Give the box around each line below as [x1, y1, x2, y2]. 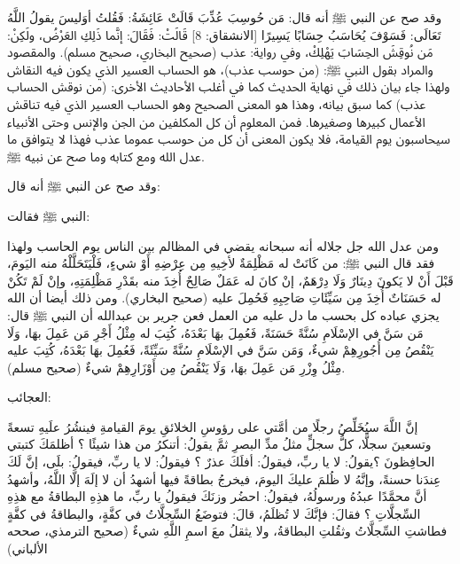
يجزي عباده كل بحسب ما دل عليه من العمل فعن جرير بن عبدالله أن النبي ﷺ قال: [7, 305, 440, 324]
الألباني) [7, 539, 48, 558]
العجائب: [7, 388, 51, 406]
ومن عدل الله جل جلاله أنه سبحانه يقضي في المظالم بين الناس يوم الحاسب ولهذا [7, 236, 440, 255]
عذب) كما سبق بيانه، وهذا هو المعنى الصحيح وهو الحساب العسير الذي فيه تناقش [7, 94, 426, 113]
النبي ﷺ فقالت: [7, 206, 90, 224]
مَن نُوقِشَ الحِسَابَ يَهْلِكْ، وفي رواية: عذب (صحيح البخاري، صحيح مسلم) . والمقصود [7, 43, 433, 61]
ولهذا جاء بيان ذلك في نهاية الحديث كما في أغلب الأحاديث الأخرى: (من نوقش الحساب [7, 77, 450, 96]
